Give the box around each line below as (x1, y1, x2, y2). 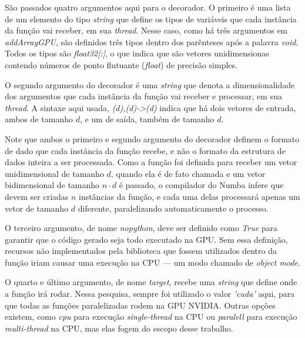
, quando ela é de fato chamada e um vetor (110, 167, 266, 179)
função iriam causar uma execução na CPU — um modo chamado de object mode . (5, 256, 300, 268)
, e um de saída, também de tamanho (79, 113, 214, 125)
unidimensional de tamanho (5, 167, 104, 179)
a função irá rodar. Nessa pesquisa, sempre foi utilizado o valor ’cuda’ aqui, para (5, 287, 295, 300)
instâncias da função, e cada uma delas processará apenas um (79, 190, 300, 202)
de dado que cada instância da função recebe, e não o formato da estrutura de (5, 144, 286, 156)
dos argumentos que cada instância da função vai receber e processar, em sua (5, 90, 282, 102)
